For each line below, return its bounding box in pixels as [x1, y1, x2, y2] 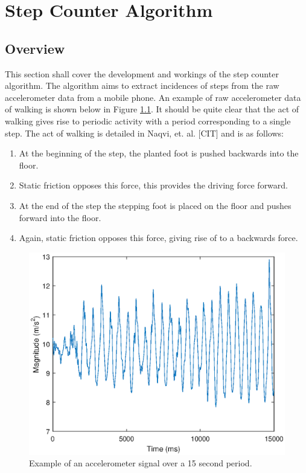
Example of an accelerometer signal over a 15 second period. [29, 457, 252, 469]
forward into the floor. [19, 211, 101, 224]
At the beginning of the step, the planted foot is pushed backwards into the [19, 147, 299, 159]
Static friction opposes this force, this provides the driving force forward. [19, 179, 288, 191]
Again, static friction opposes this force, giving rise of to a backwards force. [19, 231, 298, 244]
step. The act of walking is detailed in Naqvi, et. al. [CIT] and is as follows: [5, 126, 284, 139]
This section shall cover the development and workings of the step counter [5, 67, 279, 80]
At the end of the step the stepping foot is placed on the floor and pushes [19, 199, 292, 211]
